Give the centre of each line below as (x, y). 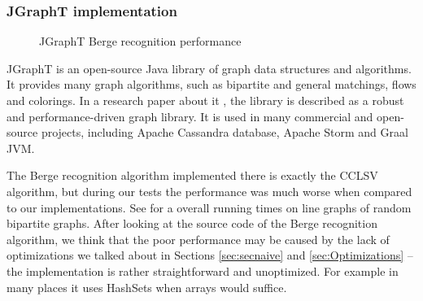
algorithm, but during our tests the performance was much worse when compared (209, 191)
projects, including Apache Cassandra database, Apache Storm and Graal (225, 132)
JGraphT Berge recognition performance (140, 41)
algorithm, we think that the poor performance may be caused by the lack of (198, 239)
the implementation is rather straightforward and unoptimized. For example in (203, 270)
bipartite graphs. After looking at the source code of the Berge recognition (192, 223)
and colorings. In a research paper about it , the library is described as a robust (205, 100)
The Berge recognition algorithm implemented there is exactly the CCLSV (192, 175)
